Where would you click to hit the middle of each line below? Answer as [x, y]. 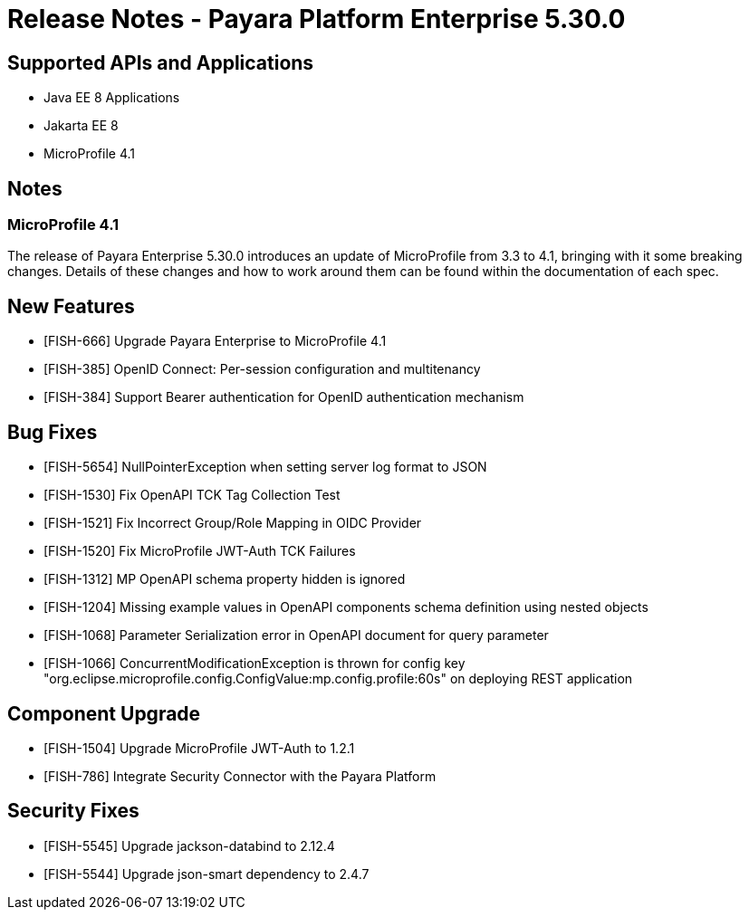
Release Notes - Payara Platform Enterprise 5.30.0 [317, 19]
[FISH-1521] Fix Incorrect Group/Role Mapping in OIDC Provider [233, 523]
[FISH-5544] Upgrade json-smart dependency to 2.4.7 [206, 874]
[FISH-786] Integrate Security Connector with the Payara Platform [240, 776]
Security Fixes [73, 811]
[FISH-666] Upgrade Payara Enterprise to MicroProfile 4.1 [215, 341]
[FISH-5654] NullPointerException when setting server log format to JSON [265, 467]
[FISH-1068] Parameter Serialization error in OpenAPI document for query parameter [296, 635]
